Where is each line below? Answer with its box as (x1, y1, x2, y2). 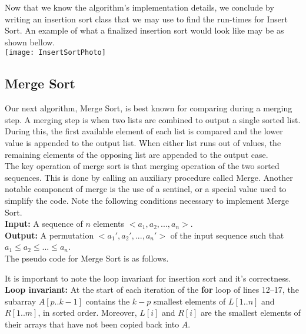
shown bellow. (5, 35, 55, 48)
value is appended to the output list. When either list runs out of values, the (5, 137, 281, 149)
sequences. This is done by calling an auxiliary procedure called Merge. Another (5, 171, 293, 183)
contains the (85, 295, 130, 307)
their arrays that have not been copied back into (5, 318, 179, 330)
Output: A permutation (5, 229, 94, 241)
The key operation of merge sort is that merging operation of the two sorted (5, 160, 280, 172)
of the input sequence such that (170, 229, 284, 241)
